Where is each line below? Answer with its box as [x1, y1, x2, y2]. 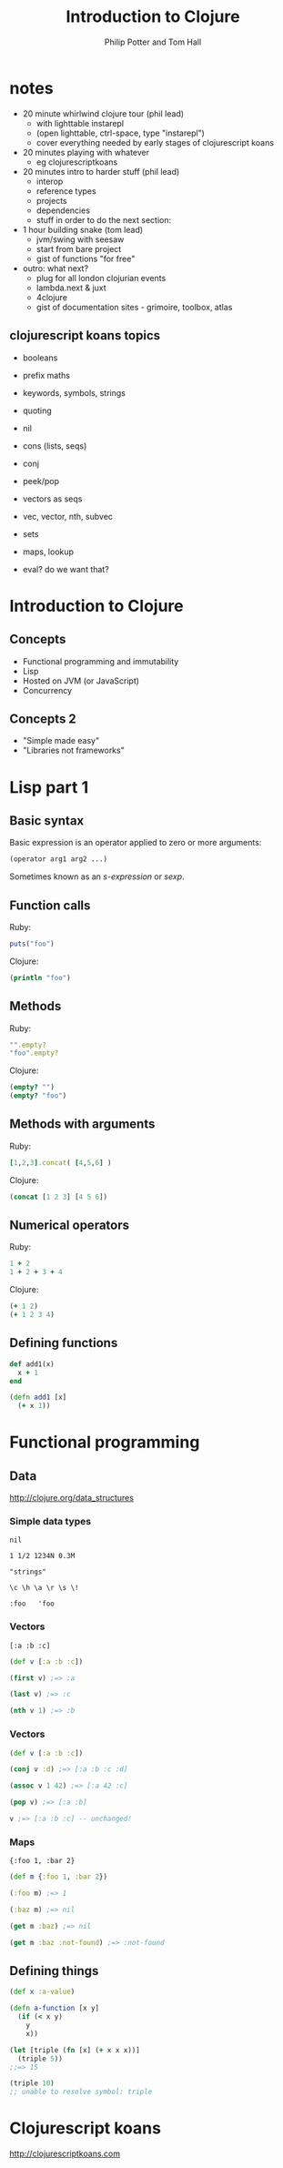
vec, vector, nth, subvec [22, 511, 114, 522]
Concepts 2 [9, 711, 77, 726]
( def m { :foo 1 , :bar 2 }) [9, 1872, 107, 1881]
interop [35, 176, 64, 187]
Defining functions [9, 1335, 118, 1351]
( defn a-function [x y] [9, 2004, 100, 2013]
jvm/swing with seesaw [35, 234, 125, 245]
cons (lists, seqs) [22, 440, 87, 451]
